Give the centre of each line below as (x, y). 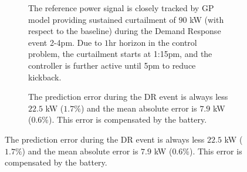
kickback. (45, 77)
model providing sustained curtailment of (102, 19)
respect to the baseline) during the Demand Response (125, 31)
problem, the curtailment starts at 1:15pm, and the (120, 54)
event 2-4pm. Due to (65, 42)
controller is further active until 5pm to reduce (112, 65)
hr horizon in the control (153, 42)
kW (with (207, 19)
